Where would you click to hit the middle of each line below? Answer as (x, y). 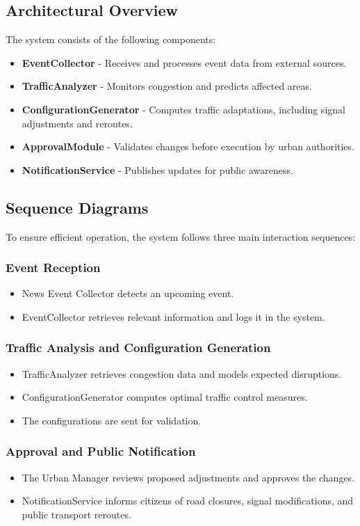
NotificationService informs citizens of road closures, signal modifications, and (188, 501)
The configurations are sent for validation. (112, 420)
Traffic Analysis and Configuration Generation (138, 348)
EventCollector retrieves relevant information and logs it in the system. (173, 316)
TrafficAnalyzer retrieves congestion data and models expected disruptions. (182, 373)
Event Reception (53, 268)
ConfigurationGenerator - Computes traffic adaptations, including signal (183, 109)
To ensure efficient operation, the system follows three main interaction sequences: (181, 236)
